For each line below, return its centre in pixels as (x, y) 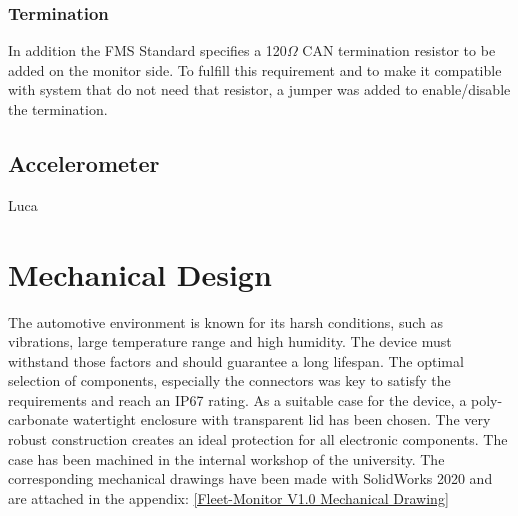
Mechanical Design (140, 273)
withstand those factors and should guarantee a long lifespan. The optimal (236, 360)
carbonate (38, 419)
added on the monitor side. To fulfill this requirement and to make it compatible (255, 69)
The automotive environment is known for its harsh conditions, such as (225, 321)
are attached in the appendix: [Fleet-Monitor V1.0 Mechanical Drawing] (228, 497)
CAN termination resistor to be (399, 50)
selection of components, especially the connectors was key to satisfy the (229, 380)
